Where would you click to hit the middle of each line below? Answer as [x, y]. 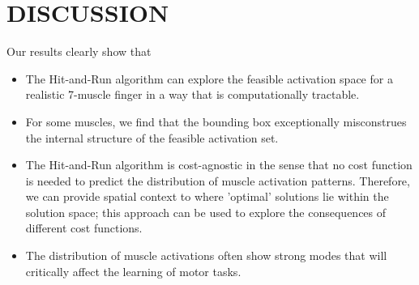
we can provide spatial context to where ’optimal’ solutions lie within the [207, 196]
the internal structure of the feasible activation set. [152, 137]
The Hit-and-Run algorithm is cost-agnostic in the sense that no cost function [219, 165]
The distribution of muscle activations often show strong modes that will [206, 255]
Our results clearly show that [79, 51]
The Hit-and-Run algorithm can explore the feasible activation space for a [209, 78]
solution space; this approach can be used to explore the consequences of [206, 212]
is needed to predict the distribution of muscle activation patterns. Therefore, [218, 180]
